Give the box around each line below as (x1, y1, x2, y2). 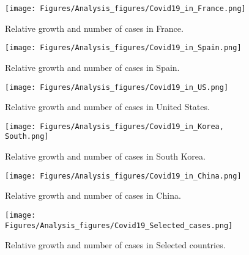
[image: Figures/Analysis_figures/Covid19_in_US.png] (5, 83, 229, 92)
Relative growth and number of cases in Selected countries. (5, 238, 226, 251)
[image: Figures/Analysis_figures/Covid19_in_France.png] (5, 4, 246, 13)
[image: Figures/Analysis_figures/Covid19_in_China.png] (5, 171, 242, 180)
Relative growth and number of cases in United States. (5, 100, 210, 113)
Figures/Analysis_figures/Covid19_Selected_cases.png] (5, 221, 233, 230)
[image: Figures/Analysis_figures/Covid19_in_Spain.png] (5, 43, 242, 53)
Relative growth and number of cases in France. (5, 21, 184, 34)
